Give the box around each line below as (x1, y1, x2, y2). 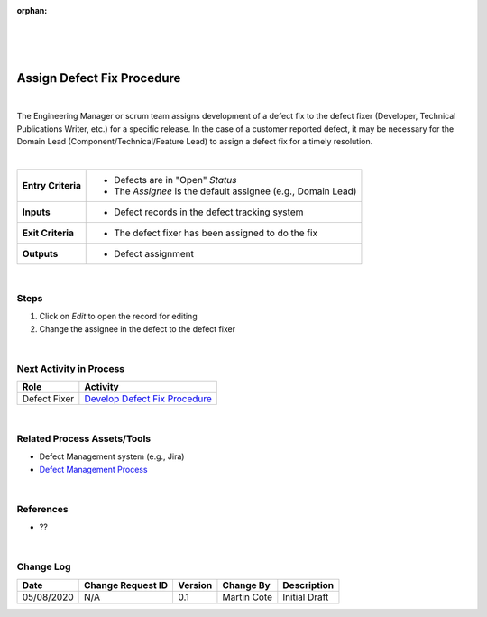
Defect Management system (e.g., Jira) (39, 451, 185, 462)
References (16, 502, 69, 515)
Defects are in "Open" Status (114, 174, 237, 187)
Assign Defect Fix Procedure (16, 70, 181, 86)
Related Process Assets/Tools (16, 432, 152, 445)
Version (178, 578, 213, 591)
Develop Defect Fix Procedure (84, 392, 212, 405)
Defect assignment (114, 248, 194, 261)
